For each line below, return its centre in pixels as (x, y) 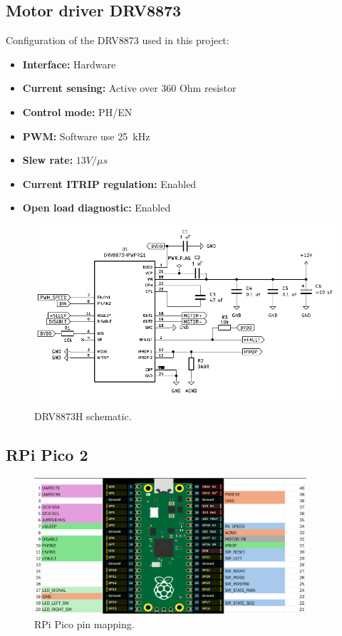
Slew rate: (48, 160)
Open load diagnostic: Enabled (97, 208)
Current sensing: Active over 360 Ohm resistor (129, 88)
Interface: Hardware (69, 64)
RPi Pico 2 (47, 454)
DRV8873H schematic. (83, 416)
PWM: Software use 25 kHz (86, 136)
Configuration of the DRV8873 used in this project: (118, 40)
